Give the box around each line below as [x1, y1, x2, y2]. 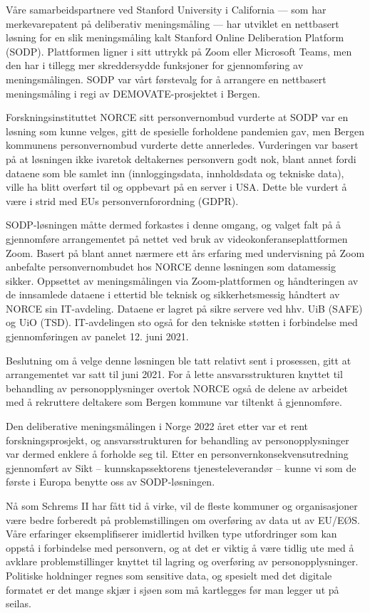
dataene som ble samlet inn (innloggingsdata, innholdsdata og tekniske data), [6, 165, 344, 180]
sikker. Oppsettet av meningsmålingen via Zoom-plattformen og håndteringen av [6, 273, 359, 288]
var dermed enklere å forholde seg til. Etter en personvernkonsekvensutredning [6, 446, 349, 461]
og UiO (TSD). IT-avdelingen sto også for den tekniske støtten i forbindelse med [6, 315, 358, 330]
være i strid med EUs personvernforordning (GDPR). [6, 193, 239, 208]
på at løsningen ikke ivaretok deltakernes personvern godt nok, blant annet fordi [6, 151, 356, 166]
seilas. [6, 596, 31, 611]
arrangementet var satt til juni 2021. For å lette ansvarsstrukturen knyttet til [6, 367, 343, 382]
